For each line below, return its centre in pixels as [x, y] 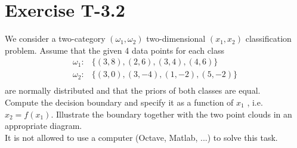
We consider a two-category [55, 38]
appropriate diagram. [44, 126]
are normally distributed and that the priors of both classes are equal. [133, 90]
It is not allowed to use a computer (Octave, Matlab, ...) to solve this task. [141, 137]
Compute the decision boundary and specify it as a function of [119, 102]
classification [268, 38]
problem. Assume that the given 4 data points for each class [115, 50]
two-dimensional [176, 38]
